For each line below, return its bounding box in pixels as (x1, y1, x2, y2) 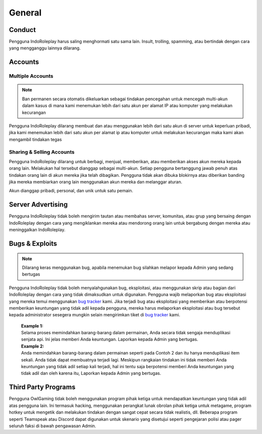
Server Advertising (9, 201, 68, 209)
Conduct (9, 26, 36, 34)
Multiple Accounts (9, 73, 53, 79)
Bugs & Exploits (9, 239, 57, 248)
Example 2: (21, 343, 45, 349)
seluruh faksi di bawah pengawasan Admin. (9, 423, 97, 429)
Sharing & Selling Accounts (9, 148, 75, 155)
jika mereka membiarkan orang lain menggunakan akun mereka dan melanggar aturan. (9, 179, 182, 185)
